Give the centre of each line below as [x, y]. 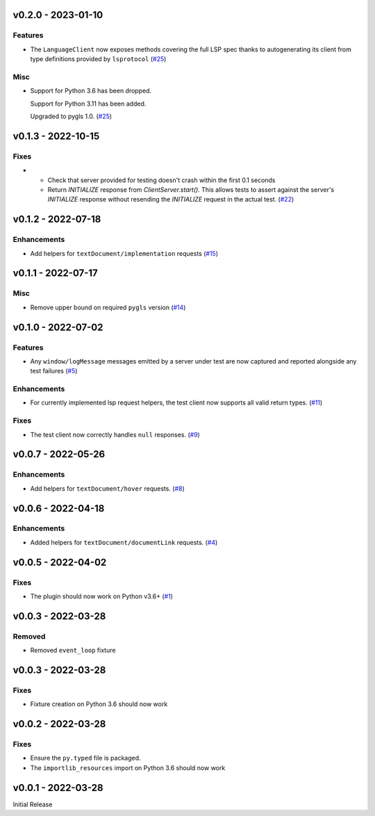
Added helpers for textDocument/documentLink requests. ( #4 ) [124, 542]
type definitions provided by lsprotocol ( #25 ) [98, 59]
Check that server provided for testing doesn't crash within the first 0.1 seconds [161, 180]
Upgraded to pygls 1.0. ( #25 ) [71, 116]
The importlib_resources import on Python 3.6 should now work [128, 767]
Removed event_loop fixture [73, 651]
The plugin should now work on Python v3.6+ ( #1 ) [102, 596]
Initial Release [33, 804]
